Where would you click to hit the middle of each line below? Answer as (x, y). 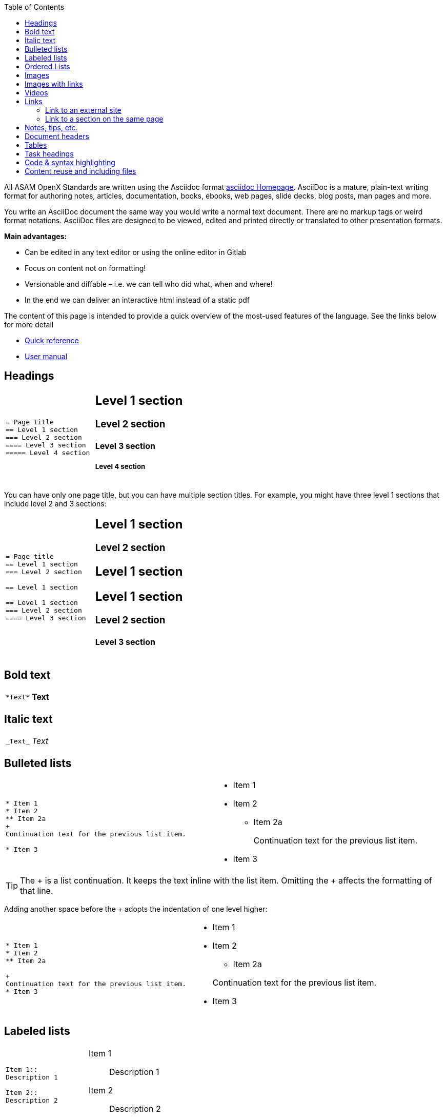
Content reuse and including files (80, 171)
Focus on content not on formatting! (85, 268)
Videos (36, 93)
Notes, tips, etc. (51, 128)
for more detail (29, 325)
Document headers (57, 136)
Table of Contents (34, 7)
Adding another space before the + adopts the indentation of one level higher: (136, 909)
